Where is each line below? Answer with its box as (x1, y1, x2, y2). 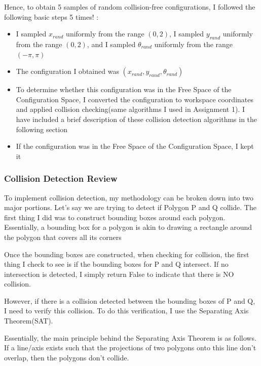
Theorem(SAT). (4, 315, 53, 326)
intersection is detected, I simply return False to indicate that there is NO (4, 268, 234, 279)
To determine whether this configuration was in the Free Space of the (16, 84, 232, 95)
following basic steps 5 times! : (4, 11, 99, 22)
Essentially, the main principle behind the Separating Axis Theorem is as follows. (4, 332, 256, 343)
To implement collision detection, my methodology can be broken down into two (4, 192, 254, 202)
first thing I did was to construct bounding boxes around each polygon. (4, 212, 226, 222)
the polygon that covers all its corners (4, 231, 122, 242)
